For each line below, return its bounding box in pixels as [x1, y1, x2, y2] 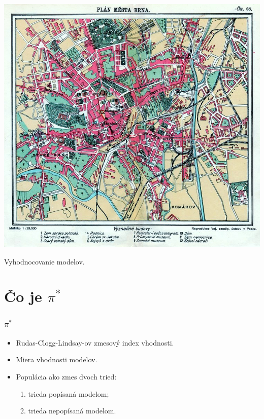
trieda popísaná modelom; [28, 388, 109, 399]
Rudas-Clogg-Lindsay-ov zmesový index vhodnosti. [16, 337, 174, 348]
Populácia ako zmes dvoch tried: [16, 371, 117, 382]
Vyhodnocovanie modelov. [4, 256, 85, 266]
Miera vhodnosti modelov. [16, 354, 97, 365]
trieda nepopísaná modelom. [28, 405, 116, 416]
